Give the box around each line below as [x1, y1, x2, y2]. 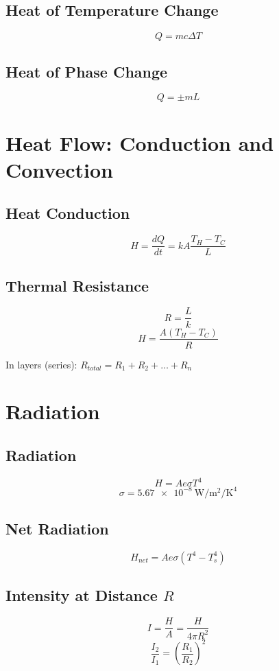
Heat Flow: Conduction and [5, 128, 274, 156]
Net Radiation [5, 518, 109, 539]
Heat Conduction [5, 202, 130, 224]
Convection [5, 155, 113, 183]
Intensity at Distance [5, 585, 158, 606]
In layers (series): [5, 357, 77, 371]
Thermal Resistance [5, 274, 149, 296]
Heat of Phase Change [5, 60, 168, 82]
